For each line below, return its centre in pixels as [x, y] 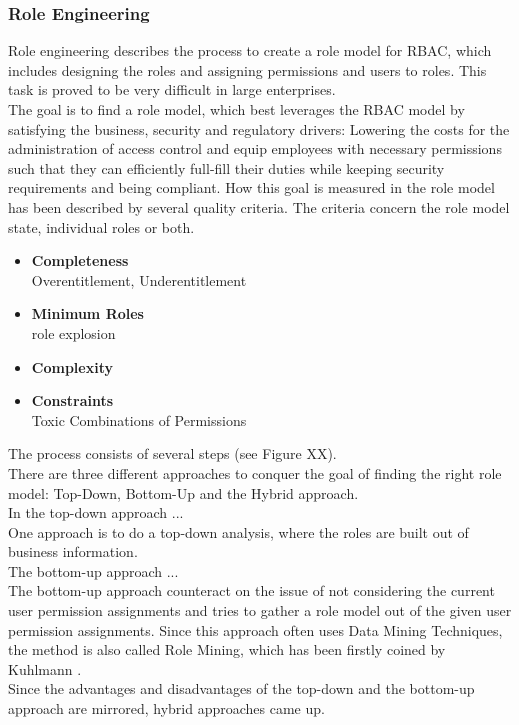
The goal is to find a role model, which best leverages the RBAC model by [236, 109]
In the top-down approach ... [96, 512]
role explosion [73, 332]
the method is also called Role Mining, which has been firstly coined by [227, 649]
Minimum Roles [87, 313]
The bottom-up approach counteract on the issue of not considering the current [251, 590]
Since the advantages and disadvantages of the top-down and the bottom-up [241, 688]
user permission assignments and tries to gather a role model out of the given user [260, 610]
